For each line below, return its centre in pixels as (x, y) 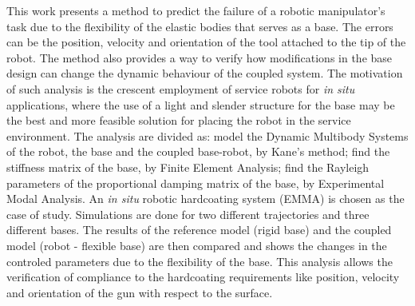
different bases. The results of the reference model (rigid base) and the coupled (199, 230)
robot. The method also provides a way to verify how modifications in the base (200, 57)
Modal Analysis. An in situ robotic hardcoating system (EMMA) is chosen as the (206, 199)
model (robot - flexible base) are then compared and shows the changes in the (197, 245)
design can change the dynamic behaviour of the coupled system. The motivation (205, 73)
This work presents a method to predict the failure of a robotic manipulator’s (196, 10)
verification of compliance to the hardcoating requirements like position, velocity (203, 277)
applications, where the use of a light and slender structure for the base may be (201, 104)
